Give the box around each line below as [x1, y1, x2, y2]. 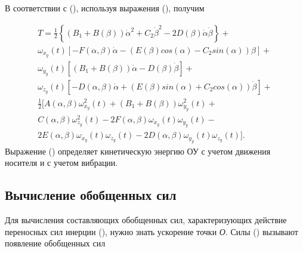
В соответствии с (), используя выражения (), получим [5, 2, 205, 14]
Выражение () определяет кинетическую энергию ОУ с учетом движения [5, 144, 271, 157]
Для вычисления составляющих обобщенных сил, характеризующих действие [5, 214, 287, 226]
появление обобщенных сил [5, 237, 106, 249]
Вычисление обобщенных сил [5, 186, 177, 204]
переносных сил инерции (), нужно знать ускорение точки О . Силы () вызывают [5, 225, 298, 237]
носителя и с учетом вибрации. [5, 156, 118, 169]
